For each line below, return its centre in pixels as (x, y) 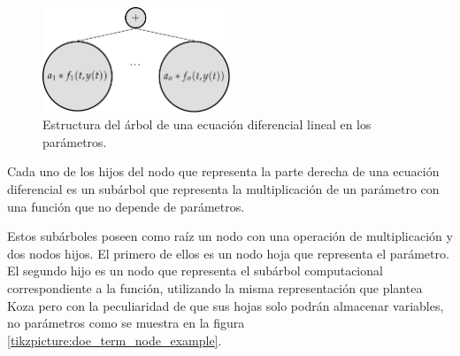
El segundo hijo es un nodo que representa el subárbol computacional (195, 271)
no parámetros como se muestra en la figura (126, 323)
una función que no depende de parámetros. (126, 206)
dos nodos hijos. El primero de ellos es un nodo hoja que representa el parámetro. (228, 253)
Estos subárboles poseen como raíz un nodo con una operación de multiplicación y (230, 236)
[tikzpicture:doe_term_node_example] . (115, 340)
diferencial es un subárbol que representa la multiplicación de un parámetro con (223, 189)
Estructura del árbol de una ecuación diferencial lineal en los (207, 124)
